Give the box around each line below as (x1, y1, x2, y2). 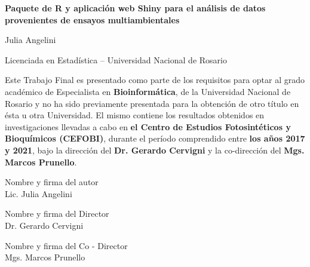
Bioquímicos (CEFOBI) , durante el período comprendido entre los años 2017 (5, 132, 305, 145)
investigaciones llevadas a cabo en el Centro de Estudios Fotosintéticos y (5, 120, 291, 133)
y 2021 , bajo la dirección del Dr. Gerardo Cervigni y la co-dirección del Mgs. (5, 143, 305, 156)
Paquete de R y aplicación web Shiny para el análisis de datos (5, 2, 266, 14)
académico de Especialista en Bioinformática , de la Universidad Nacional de (5, 85, 291, 97)
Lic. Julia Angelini (5, 187, 72, 200)
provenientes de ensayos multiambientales (5, 13, 180, 26)
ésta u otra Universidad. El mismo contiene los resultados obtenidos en (5, 109, 265, 121)
